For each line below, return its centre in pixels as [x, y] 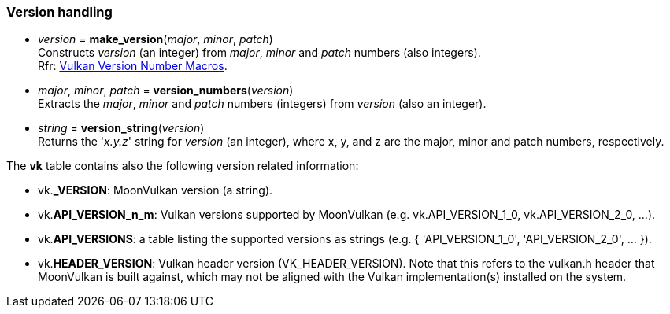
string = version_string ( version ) [121, 128]
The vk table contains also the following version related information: [183, 166]
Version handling [59, 12]
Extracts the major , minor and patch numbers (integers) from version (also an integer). [262, 104]
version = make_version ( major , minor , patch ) [155, 39]
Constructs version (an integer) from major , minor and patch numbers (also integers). [259, 53]
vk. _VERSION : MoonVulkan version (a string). [155, 190]
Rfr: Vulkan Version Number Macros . [133, 66]
